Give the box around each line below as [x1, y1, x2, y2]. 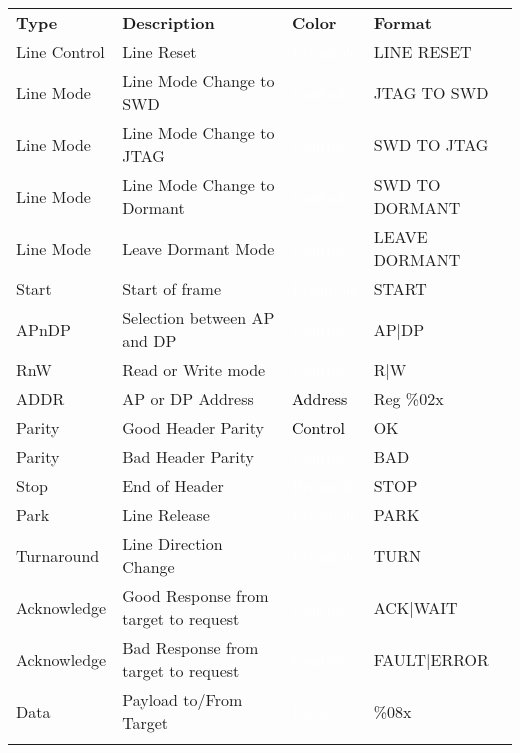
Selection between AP [122, 306, 275, 329]
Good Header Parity [122, 416, 264, 439]
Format [373, 11, 432, 34]
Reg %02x [373, 387, 444, 410]
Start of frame [122, 277, 221, 300]
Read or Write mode [122, 358, 266, 381]
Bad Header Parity [122, 445, 254, 468]
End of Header [122, 474, 224, 497]
